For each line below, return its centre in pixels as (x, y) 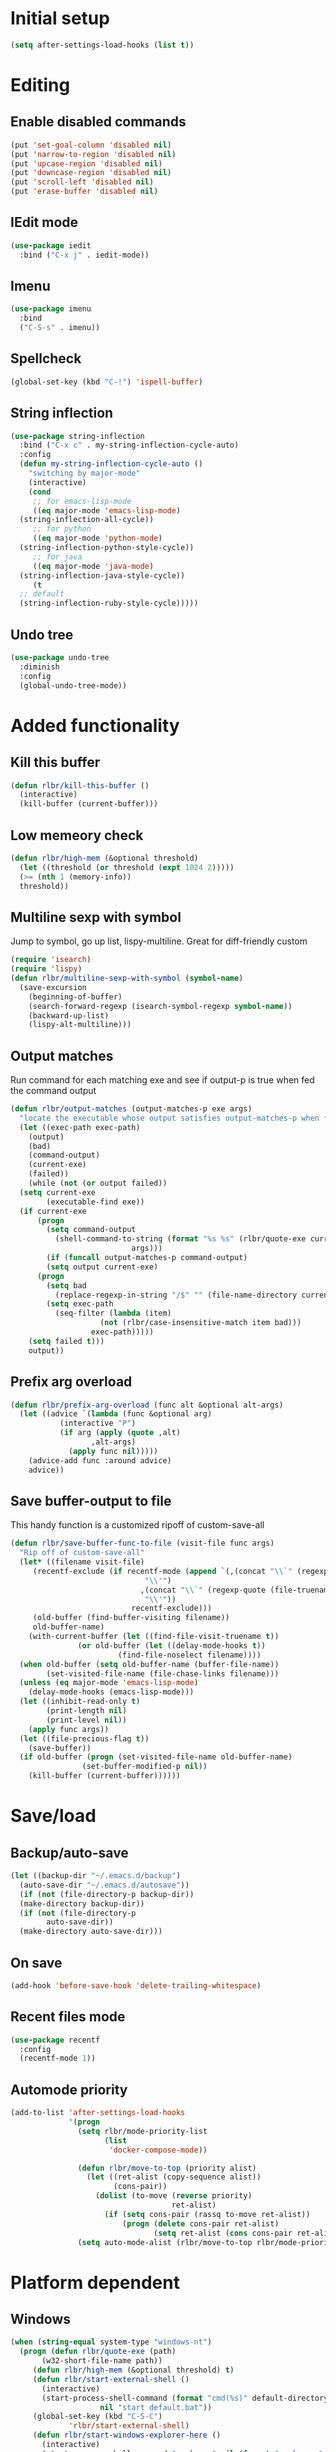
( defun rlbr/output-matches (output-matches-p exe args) (131, 1109)
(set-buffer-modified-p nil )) (144, 1767)
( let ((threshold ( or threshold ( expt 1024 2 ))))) (127, 867)
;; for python (62, 529)
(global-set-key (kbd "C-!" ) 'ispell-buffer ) (106, 382)
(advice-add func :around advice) (100, 1460)
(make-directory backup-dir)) (82, 1903)
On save (36, 1962)
